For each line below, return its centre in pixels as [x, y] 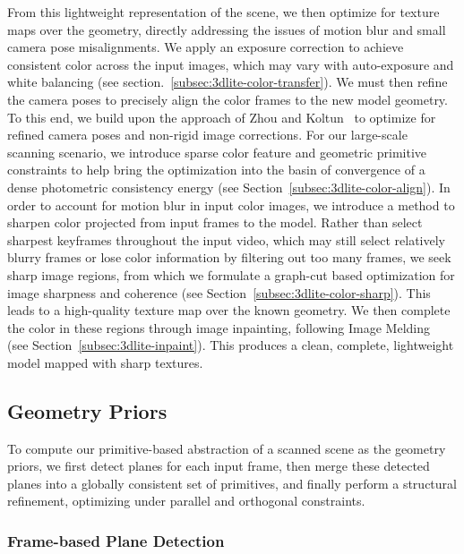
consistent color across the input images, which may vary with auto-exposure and [231, 64]
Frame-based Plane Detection [116, 540]
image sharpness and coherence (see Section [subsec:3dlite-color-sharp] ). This [219, 292]
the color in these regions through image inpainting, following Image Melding [219, 327]
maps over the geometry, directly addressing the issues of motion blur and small [227, 29]
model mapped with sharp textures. [105, 362]
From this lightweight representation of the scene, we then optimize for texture [223, 12]
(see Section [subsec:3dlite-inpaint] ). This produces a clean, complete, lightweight [231, 345]
